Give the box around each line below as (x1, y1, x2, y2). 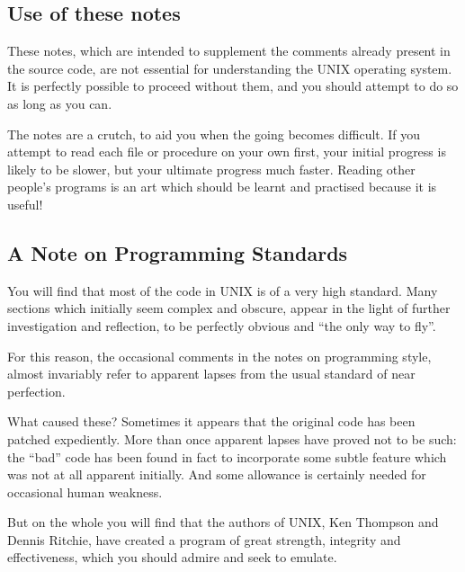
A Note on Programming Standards (7, 238, 348, 266)
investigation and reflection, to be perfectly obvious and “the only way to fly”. (7, 316, 436, 335)
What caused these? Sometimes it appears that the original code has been (7, 412, 416, 431)
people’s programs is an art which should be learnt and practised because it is (7, 177, 437, 196)
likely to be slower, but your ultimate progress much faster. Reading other (7, 159, 416, 178)
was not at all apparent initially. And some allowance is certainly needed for (7, 465, 426, 484)
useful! (7, 194, 43, 213)
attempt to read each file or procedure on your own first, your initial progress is (7, 142, 446, 161)
